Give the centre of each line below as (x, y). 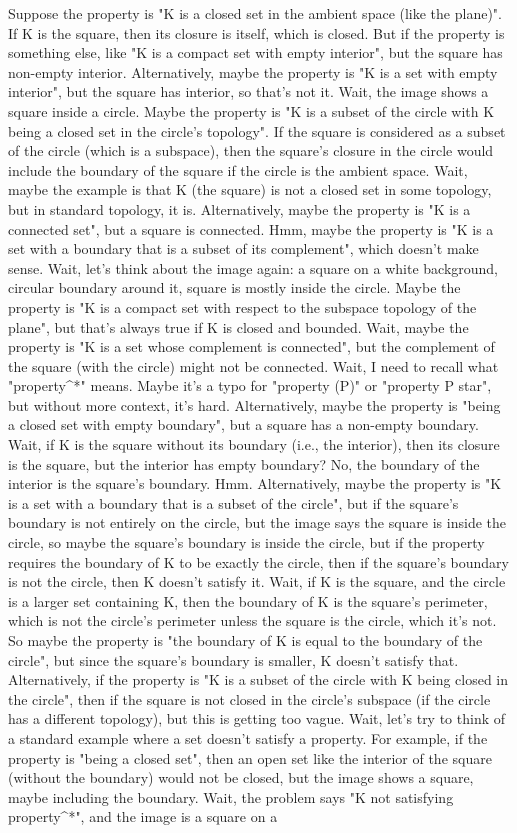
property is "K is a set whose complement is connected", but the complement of (251, 346)
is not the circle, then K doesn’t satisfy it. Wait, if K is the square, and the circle (257, 581)
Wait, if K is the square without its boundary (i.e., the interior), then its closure (254, 444)
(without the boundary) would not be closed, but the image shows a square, (241, 777)
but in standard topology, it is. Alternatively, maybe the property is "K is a (239, 208)
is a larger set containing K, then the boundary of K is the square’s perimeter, (248, 600)
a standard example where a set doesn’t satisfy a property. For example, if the (248, 737)
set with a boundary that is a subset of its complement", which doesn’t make (243, 248)
